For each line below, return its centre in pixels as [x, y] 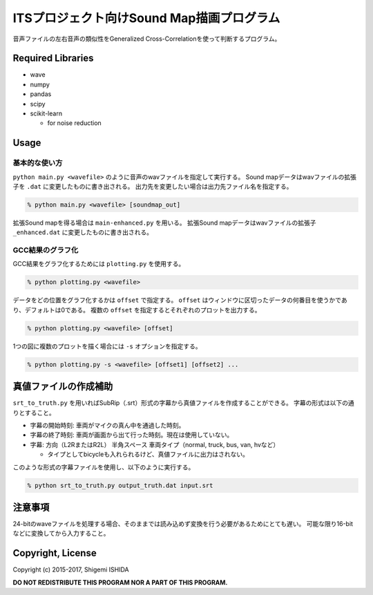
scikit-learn [46, 113]
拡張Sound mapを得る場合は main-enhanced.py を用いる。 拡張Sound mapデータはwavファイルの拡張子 [164, 223]
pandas [41, 94]
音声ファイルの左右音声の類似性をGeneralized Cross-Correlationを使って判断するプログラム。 [147, 39]
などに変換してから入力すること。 [61, 533]
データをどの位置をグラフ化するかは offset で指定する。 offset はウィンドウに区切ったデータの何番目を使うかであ [180, 300]
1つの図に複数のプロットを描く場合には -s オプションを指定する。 [107, 346]
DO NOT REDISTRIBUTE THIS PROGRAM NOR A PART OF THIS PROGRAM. [120, 582]
